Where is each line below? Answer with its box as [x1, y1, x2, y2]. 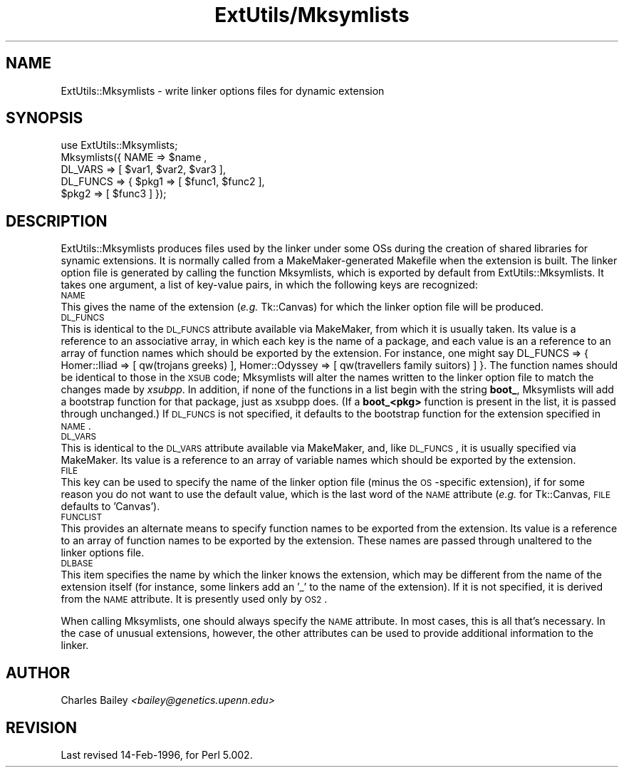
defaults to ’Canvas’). [61, 500, 160, 513]
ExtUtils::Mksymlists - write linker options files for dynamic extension [61, 84, 385, 97]
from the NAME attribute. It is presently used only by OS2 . [61, 593, 328, 606]
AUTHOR [6, 663, 71, 682]
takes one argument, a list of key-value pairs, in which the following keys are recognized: [61, 279, 478, 291]
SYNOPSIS [6, 109, 83, 128]
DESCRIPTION [6, 212, 108, 230]
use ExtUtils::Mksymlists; [61, 139, 178, 152]
